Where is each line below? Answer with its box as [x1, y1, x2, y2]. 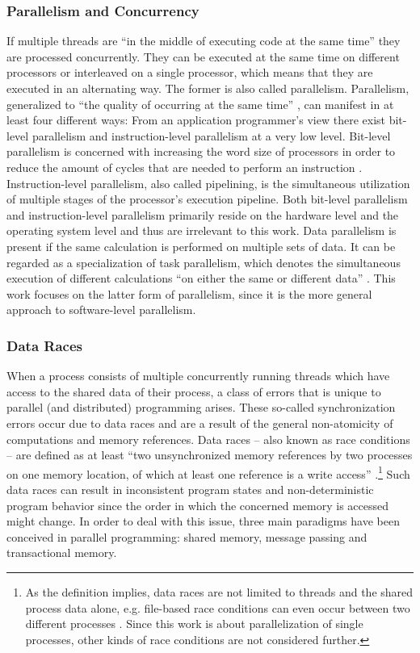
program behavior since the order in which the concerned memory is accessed [6, 496, 389, 513]
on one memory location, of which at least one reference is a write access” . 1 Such [6, 463, 410, 482]
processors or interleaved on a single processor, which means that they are [6, 64, 373, 81]
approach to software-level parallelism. [6, 301, 196, 318]
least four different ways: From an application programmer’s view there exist [6, 111, 385, 128]
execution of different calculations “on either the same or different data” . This [6, 270, 396, 287]
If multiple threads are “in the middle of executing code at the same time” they [6, 32, 401, 49]
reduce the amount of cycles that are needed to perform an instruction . [6, 158, 363, 175]
